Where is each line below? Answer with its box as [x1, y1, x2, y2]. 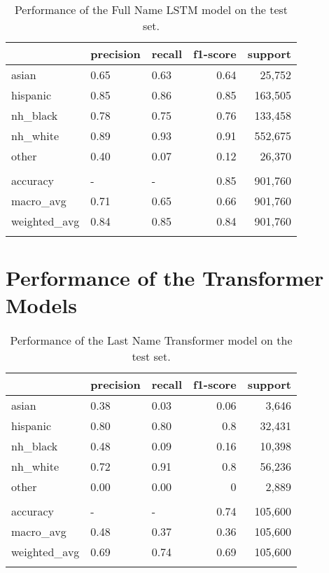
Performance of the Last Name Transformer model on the [10, 332, 293, 349]
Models [6, 291, 77, 319]
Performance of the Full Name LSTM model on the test [14, 1, 288, 18]
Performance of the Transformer [6, 263, 324, 292]
